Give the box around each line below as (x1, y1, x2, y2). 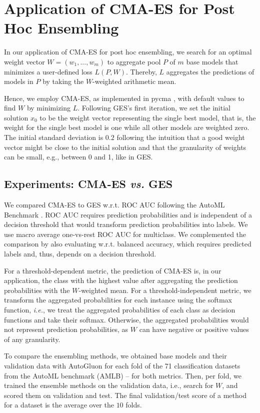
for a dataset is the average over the (4, 399, 114, 410)
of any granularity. (4, 333, 60, 344)
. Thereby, (126, 66, 157, 76)
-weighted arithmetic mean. (92, 76, 176, 86)
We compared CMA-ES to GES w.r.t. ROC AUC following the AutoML (4, 199, 225, 210)
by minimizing (26, 102, 71, 113)
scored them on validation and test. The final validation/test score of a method (4, 389, 246, 400)
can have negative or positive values (139, 324, 249, 334)
